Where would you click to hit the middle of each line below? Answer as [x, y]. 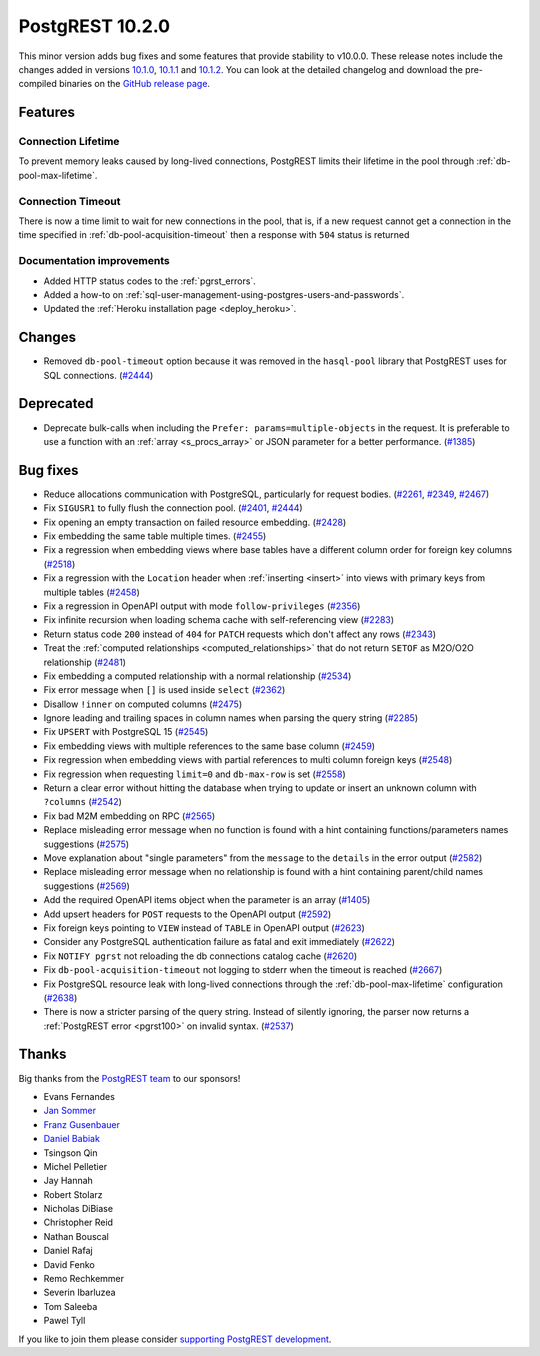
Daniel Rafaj [68, 1251]
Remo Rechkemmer [84, 1279]
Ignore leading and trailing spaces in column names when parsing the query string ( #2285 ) [231, 718]
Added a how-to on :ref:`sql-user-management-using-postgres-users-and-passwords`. [224, 294]
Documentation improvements [94, 261]
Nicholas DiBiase [78, 1209]
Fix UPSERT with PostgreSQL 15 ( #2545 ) [126, 732]
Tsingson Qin [71, 1152]
